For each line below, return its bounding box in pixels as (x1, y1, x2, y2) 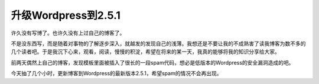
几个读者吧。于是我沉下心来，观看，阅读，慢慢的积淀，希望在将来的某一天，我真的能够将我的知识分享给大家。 (11, 48, 280, 55)
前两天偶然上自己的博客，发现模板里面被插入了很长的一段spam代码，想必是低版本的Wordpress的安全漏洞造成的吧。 (11, 59, 294, 66)
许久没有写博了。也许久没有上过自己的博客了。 (11, 29, 125, 36)
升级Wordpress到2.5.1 (11, 9, 121, 22)
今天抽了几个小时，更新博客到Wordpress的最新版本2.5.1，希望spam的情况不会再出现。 (11, 70, 222, 77)
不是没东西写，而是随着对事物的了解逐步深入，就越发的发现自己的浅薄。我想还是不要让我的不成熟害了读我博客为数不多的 (11, 40, 306, 47)
